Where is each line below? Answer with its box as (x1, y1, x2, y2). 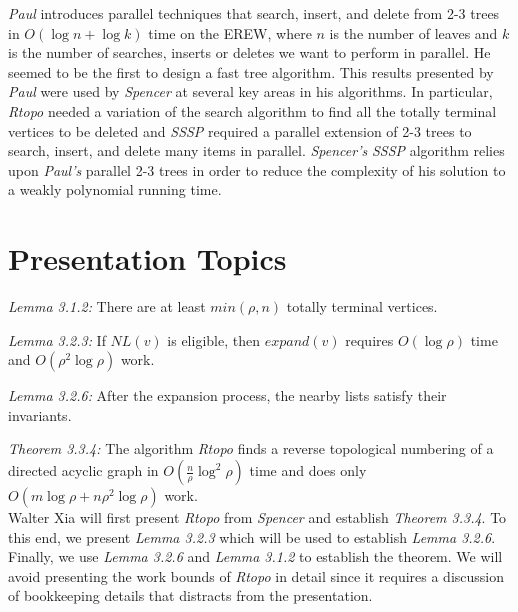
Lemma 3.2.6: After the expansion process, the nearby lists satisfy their (8, 385, 447, 406)
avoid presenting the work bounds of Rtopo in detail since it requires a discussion (8, 565, 505, 586)
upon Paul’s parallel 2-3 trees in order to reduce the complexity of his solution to (8, 159, 506, 180)
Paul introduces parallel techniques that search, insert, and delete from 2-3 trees (8, 3, 500, 23)
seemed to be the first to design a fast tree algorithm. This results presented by (8, 61, 494, 82)
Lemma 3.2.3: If (8, 329, 106, 350)
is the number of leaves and (329, 22, 498, 43)
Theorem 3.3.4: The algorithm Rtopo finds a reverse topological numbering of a (8, 438, 494, 459)
